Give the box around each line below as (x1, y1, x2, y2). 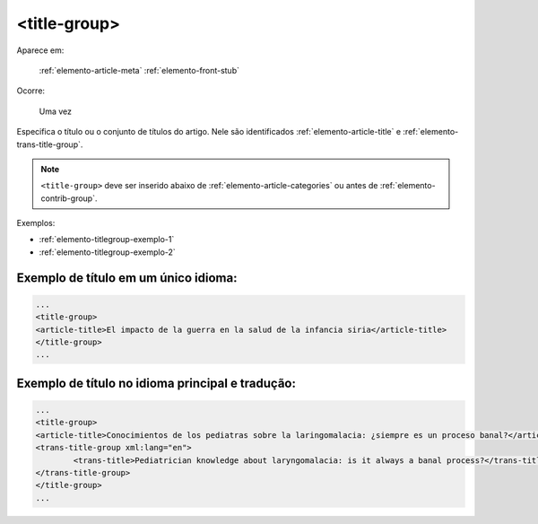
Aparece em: (16, 45, 65, 56)
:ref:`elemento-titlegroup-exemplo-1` (39, 234, 175, 245)
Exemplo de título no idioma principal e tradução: (16, 375, 296, 390)
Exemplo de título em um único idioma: (16, 270, 238, 285)
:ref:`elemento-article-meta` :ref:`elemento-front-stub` (39, 65, 239, 75)
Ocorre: (16, 85, 45, 96)
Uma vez (39, 106, 72, 117)
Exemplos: (16, 218, 56, 229)
